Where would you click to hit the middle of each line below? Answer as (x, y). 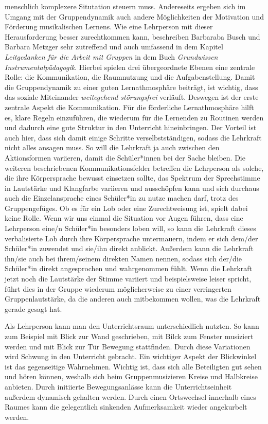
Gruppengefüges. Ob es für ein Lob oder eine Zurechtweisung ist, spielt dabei (126, 208)
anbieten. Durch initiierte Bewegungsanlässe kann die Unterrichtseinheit (118, 386)
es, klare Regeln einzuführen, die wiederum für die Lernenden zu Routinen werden (134, 117)
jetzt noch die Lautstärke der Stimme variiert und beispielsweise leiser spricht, (128, 279)
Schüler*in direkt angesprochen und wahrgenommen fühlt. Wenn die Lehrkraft (128, 268)
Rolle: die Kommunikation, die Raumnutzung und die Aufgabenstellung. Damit (130, 77)
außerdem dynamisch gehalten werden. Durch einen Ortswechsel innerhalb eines (130, 396)
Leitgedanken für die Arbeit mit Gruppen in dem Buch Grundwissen (111, 56)
